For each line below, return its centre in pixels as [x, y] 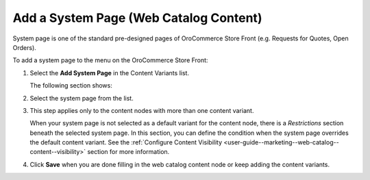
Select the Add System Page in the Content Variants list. [110, 73]
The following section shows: [71, 86]
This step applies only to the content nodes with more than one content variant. [142, 110]
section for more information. [128, 152]
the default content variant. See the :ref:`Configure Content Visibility [126, 142]
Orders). [25, 47]
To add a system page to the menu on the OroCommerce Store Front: [110, 60]
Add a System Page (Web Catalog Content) [137, 18]
